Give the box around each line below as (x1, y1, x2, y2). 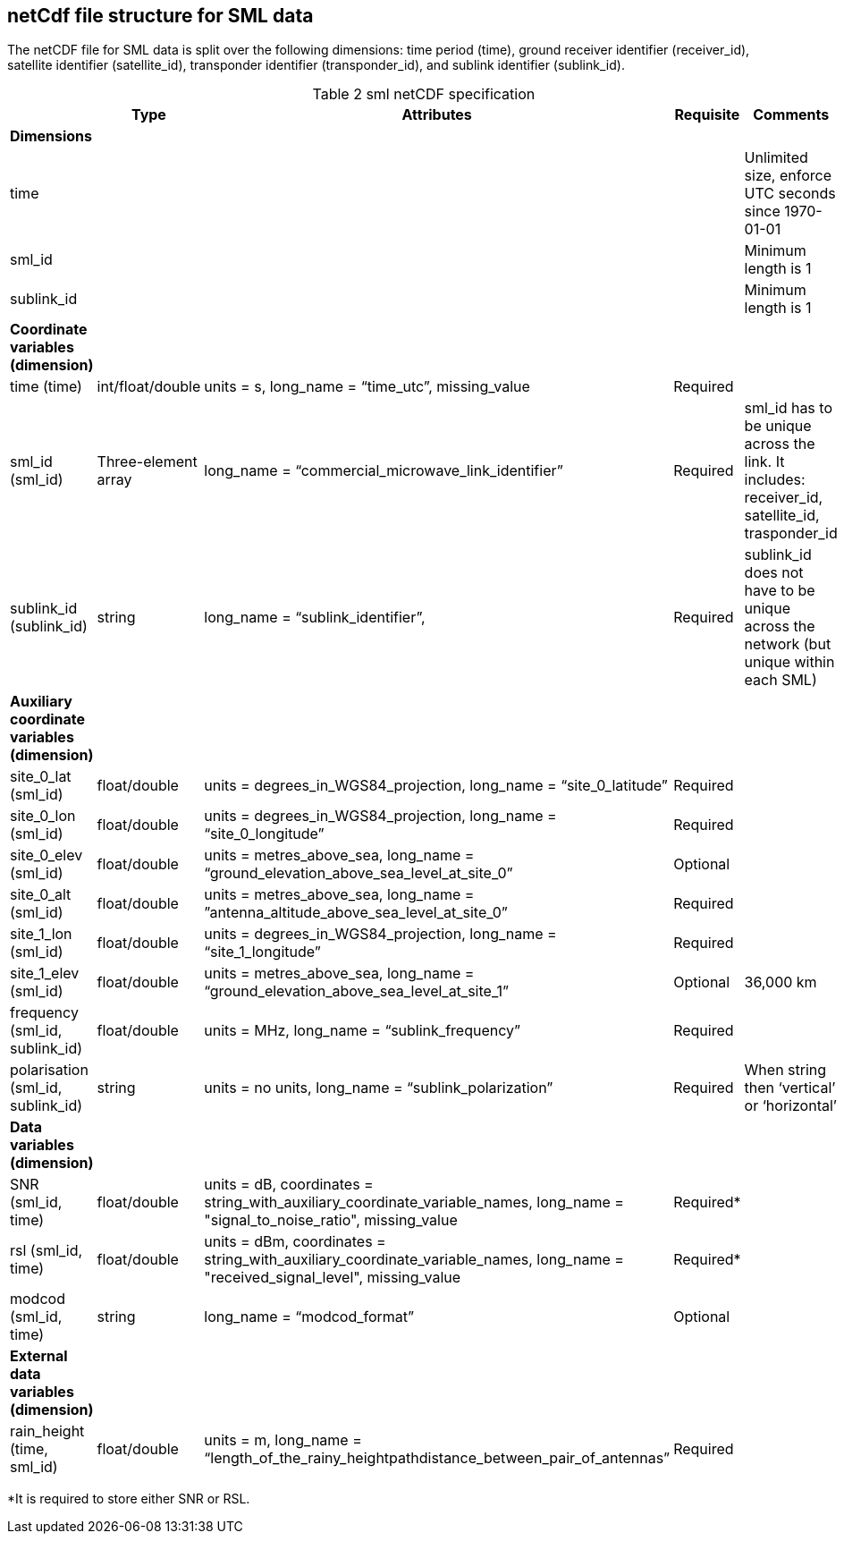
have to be (744, 581, 815, 600)
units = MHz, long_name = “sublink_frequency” (204, 1021, 521, 1040)
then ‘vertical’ (744, 1079, 836, 1097)
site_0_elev (10, 846, 83, 865)
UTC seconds (744, 184, 836, 203)
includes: (744, 470, 806, 489)
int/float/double (97, 377, 201, 396)
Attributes (401, 106, 472, 124)
